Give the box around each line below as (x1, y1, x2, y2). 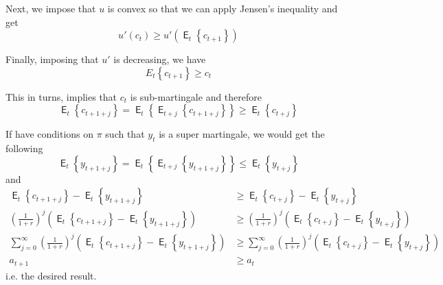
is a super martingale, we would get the (159, 127, 325, 141)
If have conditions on (5, 127, 94, 141)
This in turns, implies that (5, 89, 117, 103)
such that (105, 127, 145, 141)
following (5, 141, 43, 156)
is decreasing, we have (113, 52, 206, 66)
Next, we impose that (5, 1, 96, 15)
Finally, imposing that (5, 52, 99, 66)
